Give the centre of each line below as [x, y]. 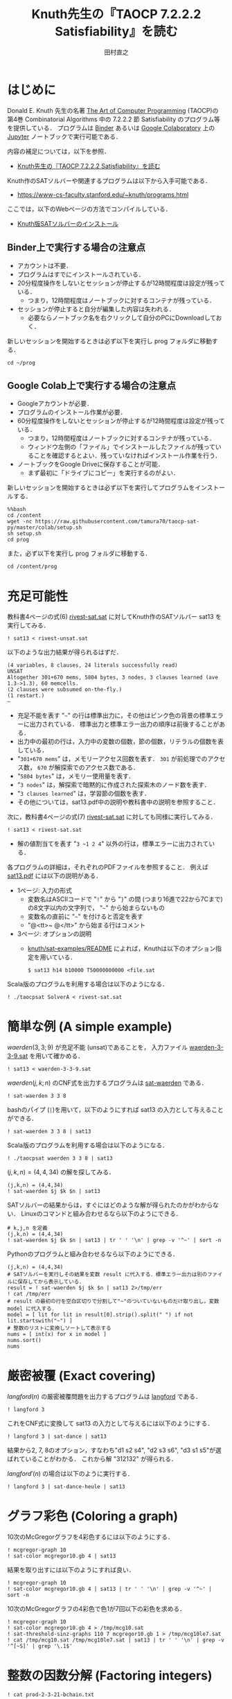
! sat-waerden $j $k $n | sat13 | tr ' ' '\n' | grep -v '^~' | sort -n [114, 1240]
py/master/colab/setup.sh [44, 528]
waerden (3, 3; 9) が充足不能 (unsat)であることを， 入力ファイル [98, 1047]
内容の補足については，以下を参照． [59, 151]
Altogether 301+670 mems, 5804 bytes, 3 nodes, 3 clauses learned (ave [113, 678]
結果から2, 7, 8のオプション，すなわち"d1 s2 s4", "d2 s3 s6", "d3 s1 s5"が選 [114, 1450]
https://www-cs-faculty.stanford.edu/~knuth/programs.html [103, 194]
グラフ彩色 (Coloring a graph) [93, 1516]
